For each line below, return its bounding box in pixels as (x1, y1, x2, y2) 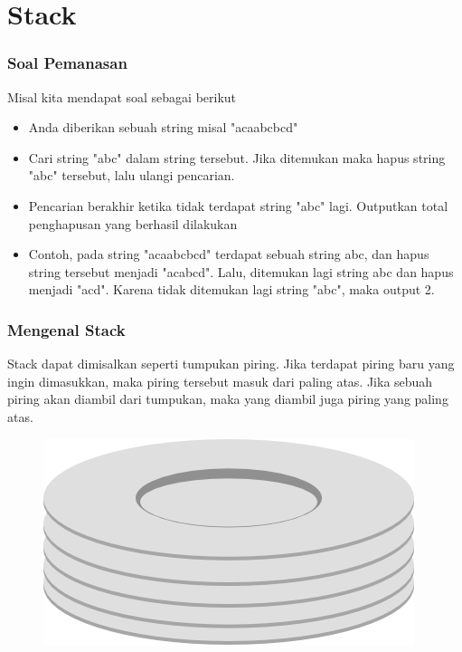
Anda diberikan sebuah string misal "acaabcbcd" (28, 118, 298, 137)
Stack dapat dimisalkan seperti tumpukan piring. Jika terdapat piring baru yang (7, 354, 455, 373)
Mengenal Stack (7, 318, 126, 340)
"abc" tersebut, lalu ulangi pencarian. (28, 166, 235, 185)
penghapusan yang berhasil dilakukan (28, 214, 238, 233)
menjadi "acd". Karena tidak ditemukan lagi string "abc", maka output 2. (28, 280, 435, 299)
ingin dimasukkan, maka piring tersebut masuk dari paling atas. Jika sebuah (7, 371, 433, 390)
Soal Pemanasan (7, 52, 127, 74)
